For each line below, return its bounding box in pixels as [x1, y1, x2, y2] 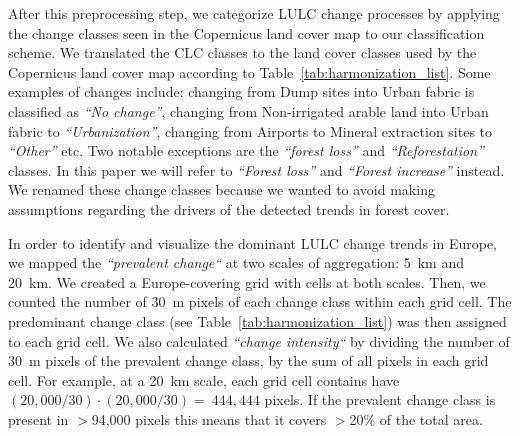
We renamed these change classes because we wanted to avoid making [8, 179, 435, 200]
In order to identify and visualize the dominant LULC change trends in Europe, [8, 232, 497, 253]
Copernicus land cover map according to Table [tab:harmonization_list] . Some [8, 61, 491, 82]
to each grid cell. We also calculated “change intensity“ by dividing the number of [8, 330, 510, 351]
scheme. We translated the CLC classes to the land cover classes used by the [8, 42, 477, 63]
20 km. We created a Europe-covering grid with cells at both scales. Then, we [8, 271, 486, 292]
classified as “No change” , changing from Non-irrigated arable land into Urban [8, 100, 489, 121]
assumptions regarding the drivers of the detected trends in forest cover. [8, 198, 450, 219]
